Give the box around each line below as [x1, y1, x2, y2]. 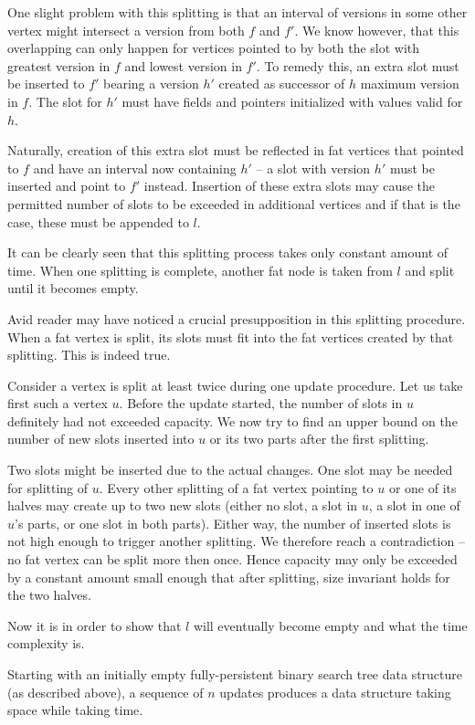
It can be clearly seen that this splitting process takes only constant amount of [7, 243, 449, 262]
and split [405, 260, 455, 279]
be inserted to [7, 74, 85, 93]
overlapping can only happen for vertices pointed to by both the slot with [7, 38, 420, 58]
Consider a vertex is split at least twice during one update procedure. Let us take [7, 375, 463, 394]
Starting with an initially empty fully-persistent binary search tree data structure [7, 665, 463, 683]
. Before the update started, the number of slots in [119, 394, 403, 413]
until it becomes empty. [7, 278, 139, 298]
